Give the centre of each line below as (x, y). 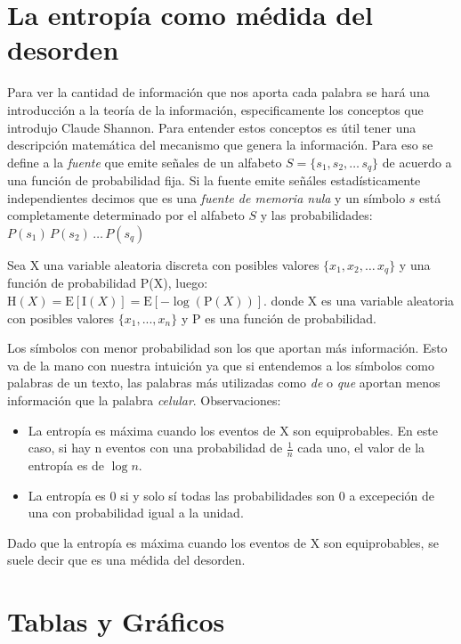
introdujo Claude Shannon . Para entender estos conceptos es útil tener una (212, 127)
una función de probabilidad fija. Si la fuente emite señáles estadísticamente (214, 180)
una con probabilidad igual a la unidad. (136, 513)
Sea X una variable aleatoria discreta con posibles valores (163, 264)
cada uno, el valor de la (361, 448)
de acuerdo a (417, 162)
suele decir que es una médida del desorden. (126, 560)
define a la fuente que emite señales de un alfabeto (145, 162)
